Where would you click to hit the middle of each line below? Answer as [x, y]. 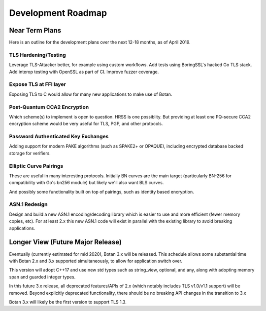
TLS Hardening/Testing [37, 55]
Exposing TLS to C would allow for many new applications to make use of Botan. [91, 94]
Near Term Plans [35, 30]
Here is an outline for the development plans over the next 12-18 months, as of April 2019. [100, 42]
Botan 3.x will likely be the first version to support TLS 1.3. [68, 302]
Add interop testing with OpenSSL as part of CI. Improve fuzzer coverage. [84, 72]
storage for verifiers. [30, 153]
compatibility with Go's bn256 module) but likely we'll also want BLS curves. [86, 183]
